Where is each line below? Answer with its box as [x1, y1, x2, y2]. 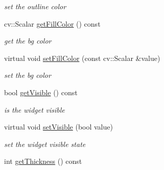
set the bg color [4, 70, 51, 80]
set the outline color [4, 1, 66, 11]
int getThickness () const [4, 156, 82, 166]
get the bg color [4, 35, 52, 46]
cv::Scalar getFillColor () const [4, 18, 101, 29]
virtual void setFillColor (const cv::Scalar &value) [4, 52, 160, 63]
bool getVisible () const [4, 87, 78, 97]
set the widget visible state [4, 138, 86, 149]
